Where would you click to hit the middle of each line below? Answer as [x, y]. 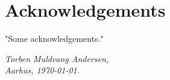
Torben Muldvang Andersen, [57, 58]
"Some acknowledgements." [54, 39]
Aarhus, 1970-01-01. [42, 70]
